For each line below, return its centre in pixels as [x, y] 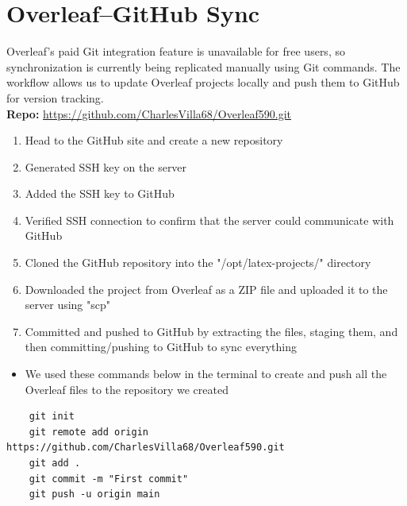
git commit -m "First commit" [109, 479]
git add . [55, 463]
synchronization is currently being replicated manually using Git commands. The [203, 66]
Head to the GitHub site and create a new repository [154, 140]
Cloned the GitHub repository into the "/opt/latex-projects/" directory [198, 263]
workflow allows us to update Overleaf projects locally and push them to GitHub [203, 82]
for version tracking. [55, 97]
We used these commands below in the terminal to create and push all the [206, 374]
